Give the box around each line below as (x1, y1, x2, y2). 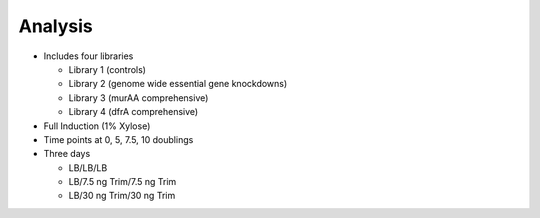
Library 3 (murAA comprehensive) (68, 91, 209, 104)
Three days (43, 148, 91, 160)
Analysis (18, 15, 94, 37)
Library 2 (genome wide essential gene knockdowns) (68, 78, 288, 90)
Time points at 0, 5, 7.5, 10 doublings (43, 133, 194, 145)
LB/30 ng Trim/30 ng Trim (68, 190, 176, 202)
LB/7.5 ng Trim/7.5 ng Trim (68, 176, 177, 188)
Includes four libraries (43, 50, 134, 62)
